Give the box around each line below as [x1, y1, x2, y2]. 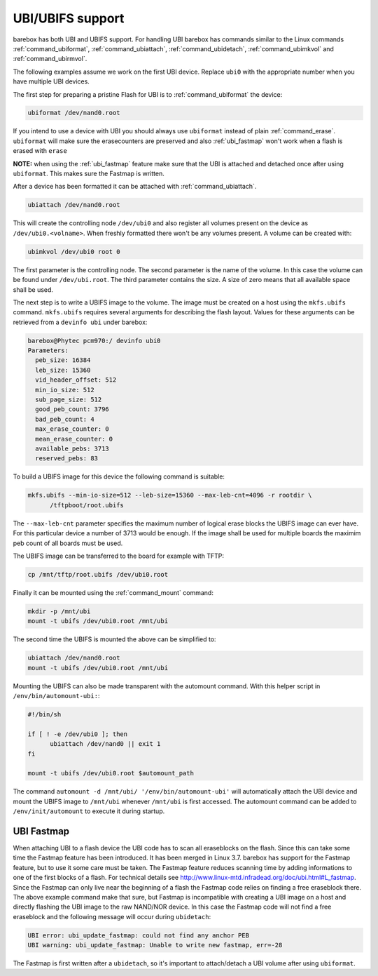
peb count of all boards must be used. [13, 539, 123, 547]
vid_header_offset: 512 [35, 376, 117, 384]
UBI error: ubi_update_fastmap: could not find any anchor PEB [27, 931, 250, 940]
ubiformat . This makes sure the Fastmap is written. [13, 169, 164, 178]
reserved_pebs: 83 [35, 455, 98, 462]
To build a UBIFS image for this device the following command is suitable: [13, 472, 225, 481]
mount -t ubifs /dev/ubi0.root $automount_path [27, 769, 194, 777]
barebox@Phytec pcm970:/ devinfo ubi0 [27, 337, 161, 345]
